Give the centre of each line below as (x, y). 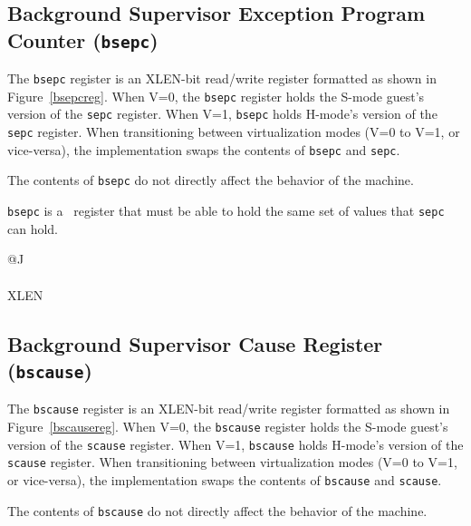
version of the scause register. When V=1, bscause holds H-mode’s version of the (235, 444)
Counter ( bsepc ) (83, 39)
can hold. (33, 228)
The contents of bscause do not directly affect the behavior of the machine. (217, 510)
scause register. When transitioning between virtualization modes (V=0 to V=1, (232, 462)
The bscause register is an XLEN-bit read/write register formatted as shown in (229, 409)
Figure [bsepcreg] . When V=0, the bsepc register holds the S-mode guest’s (216, 96)
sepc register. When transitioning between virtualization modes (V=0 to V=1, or (234, 132)
